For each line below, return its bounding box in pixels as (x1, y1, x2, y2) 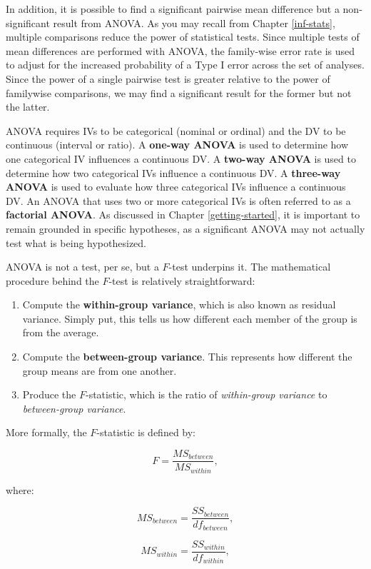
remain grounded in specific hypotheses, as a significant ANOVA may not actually (6, 221, 365, 236)
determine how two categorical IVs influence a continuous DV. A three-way (6, 165, 341, 180)
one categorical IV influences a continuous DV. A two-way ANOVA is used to (6, 151, 356, 166)
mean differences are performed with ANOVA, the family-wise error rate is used (6, 43, 355, 58)
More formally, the (6, 425, 87, 440)
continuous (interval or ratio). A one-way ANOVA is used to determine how (6, 137, 349, 152)
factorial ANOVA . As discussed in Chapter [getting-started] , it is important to (6, 207, 360, 222)
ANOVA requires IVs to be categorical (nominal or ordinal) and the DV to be (6, 123, 346, 138)
